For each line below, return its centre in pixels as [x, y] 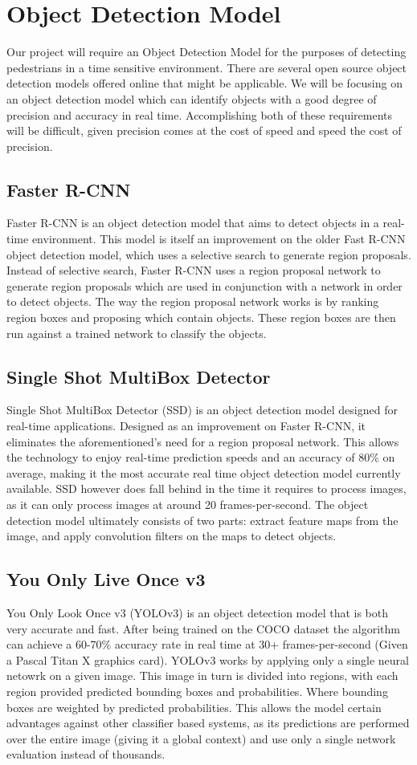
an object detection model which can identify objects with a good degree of [192, 98]
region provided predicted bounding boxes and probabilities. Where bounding [197, 691]
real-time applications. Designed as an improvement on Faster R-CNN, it [186, 426]
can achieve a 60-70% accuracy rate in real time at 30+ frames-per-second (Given [207, 644]
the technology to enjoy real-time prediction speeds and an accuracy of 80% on [201, 457]
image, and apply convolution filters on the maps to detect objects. [172, 536]
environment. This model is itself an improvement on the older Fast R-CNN [219, 239]
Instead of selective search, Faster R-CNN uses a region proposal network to [194, 270]
